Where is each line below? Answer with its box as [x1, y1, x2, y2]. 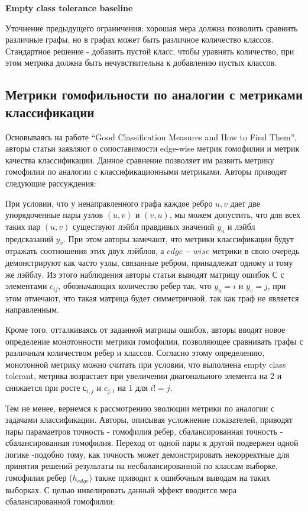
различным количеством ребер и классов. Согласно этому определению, [5, 346, 265, 359]
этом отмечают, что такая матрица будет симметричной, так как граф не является [5, 291, 299, 304]
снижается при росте [5, 381, 80, 394]
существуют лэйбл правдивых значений [73, 220, 215, 232]
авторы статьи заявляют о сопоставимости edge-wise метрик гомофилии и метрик [5, 142, 300, 155]
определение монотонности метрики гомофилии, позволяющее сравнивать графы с [5, 335, 303, 347]
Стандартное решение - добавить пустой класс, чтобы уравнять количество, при [5, 44, 294, 57]
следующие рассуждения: [5, 176, 96, 189]
